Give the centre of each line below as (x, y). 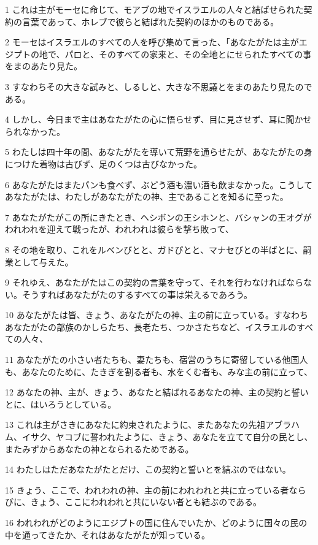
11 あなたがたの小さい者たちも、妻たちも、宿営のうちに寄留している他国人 (157, 360)
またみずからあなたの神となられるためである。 (99, 448)
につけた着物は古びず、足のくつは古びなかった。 (104, 163)
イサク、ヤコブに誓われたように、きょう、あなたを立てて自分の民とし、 (167, 437)
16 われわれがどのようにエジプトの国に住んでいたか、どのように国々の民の (156, 522)
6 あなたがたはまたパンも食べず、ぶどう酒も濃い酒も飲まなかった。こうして (159, 184)
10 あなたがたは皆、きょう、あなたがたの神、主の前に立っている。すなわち (157, 315)
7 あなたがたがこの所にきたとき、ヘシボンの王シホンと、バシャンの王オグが (158, 217)
